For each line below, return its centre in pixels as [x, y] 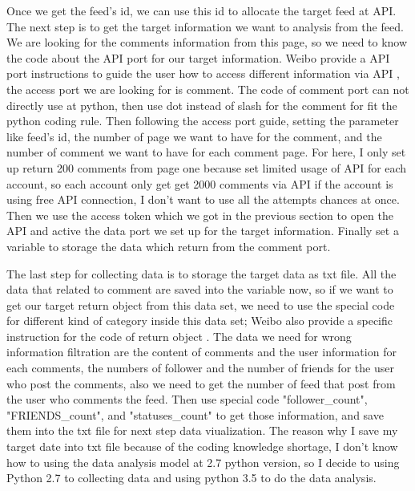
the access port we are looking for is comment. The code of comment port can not [208, 89]
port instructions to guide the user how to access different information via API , [203, 73]
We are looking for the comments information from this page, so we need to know [207, 42]
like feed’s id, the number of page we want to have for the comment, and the [194, 136]
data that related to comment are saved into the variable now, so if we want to [200, 289]
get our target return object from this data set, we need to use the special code [201, 304]
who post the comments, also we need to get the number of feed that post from [201, 383]
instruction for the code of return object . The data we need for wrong [179, 336]
